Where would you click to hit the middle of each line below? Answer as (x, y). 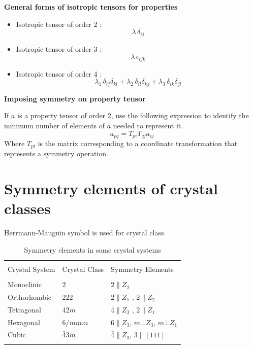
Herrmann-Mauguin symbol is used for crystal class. (85, 233)
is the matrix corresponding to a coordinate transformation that (138, 143)
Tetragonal (24, 309)
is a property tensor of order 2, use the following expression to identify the (133, 115)
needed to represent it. (148, 125)
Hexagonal (24, 322)
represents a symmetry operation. (56, 153)
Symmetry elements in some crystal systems (92, 249)
